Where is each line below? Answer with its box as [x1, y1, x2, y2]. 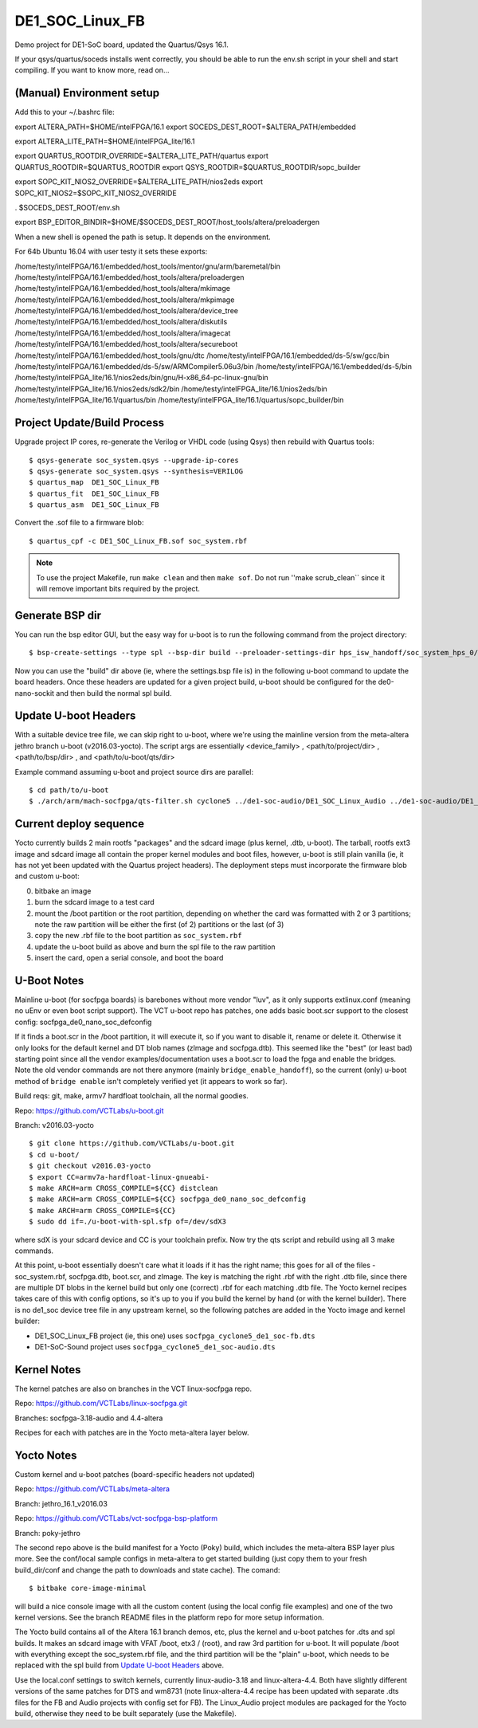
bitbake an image [34, 886, 92, 896]
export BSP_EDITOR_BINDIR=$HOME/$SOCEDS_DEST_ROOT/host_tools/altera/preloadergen [14, 218, 320, 227]
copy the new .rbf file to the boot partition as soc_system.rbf [34, 931, 242, 941]
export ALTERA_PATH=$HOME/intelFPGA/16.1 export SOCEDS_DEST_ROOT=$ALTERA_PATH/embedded [14, 122, 356, 132]
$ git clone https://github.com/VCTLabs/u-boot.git [29, 1139, 235, 1148]
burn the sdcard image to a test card [34, 897, 155, 907]
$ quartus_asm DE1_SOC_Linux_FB [29, 501, 159, 509]
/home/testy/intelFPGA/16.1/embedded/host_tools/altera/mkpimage [14, 295, 235, 304]
